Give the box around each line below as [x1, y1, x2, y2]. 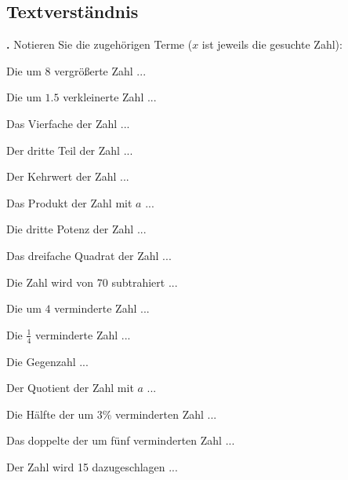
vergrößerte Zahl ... [54, 62, 147, 79]
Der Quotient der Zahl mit [6, 379, 134, 396]
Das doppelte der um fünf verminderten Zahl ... [6, 432, 235, 449]
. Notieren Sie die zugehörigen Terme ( [6, 36, 193, 53]
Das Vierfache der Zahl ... [6, 115, 130, 131]
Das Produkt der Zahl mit [6, 194, 132, 211]
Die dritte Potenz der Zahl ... [6, 221, 147, 237]
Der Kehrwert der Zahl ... [6, 168, 129, 185]
